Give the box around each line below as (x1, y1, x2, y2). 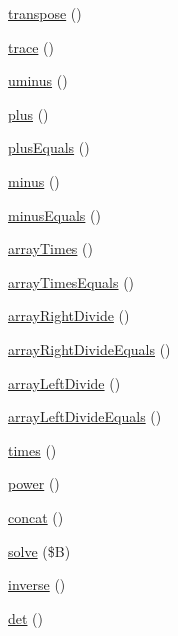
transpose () (8, 3, 82, 23)
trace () (8, 36, 54, 57)
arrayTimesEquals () (8, 271, 135, 292)
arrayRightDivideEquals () (8, 338, 171, 359)
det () (8, 607, 44, 628)
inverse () (8, 574, 66, 595)
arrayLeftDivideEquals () (8, 406, 162, 427)
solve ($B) (8, 540, 71, 561)
